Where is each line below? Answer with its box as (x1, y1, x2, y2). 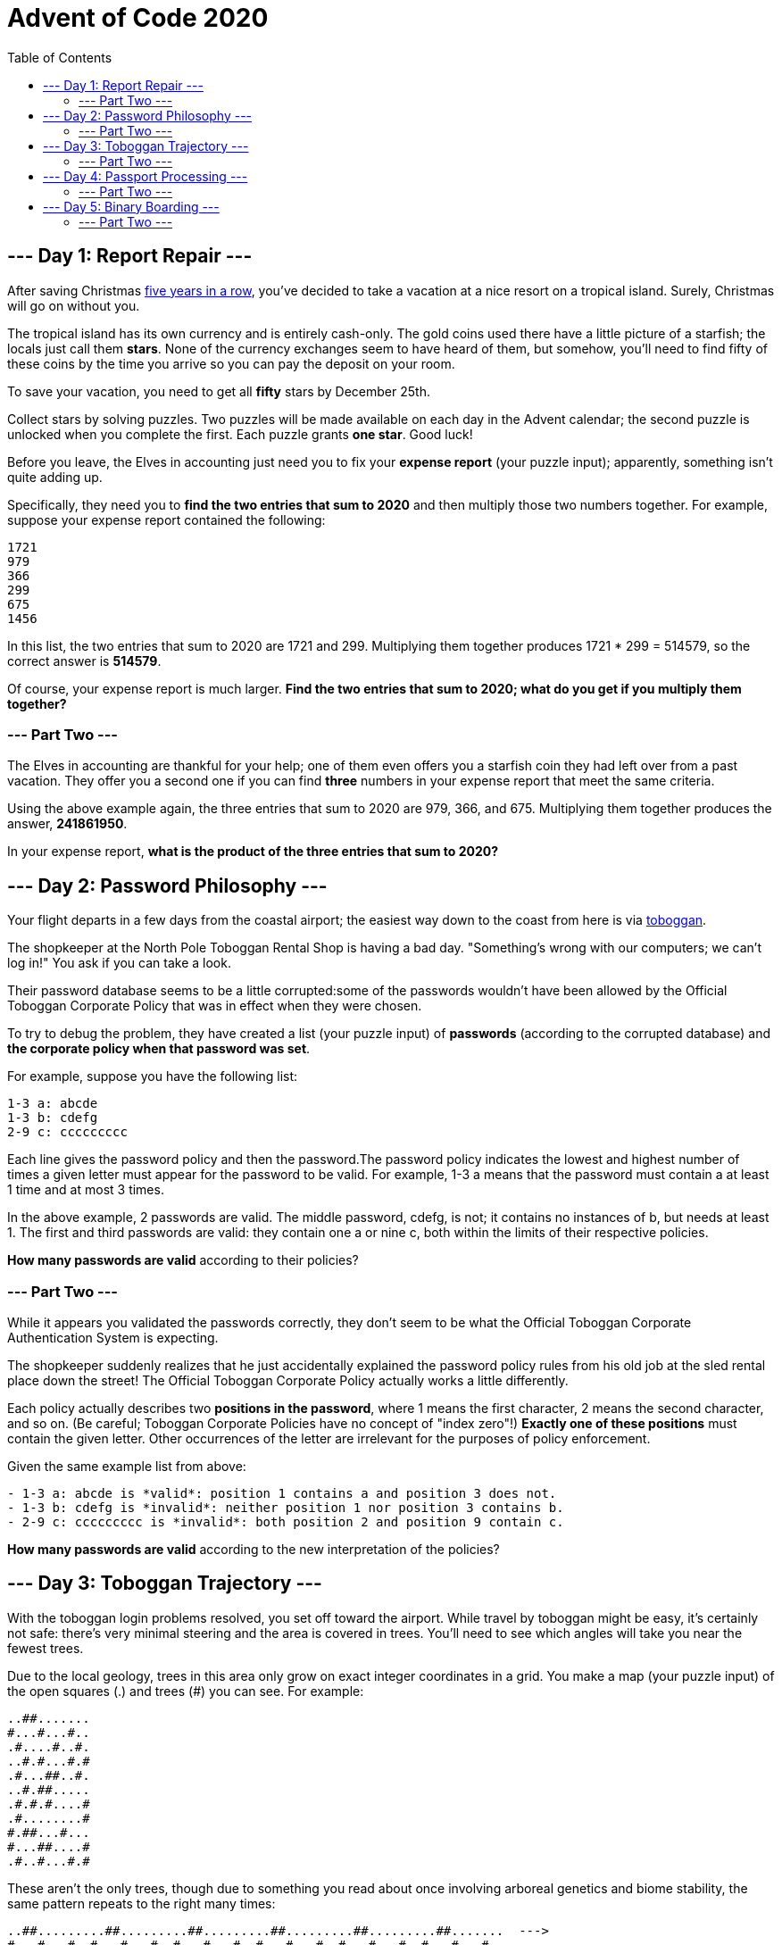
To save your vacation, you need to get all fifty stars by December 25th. (7, 383, 430, 399)
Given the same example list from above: (7, 1458, 246, 1474)
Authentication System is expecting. (7, 1329, 219, 1345)
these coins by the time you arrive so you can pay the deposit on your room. (7, 355, 455, 371)
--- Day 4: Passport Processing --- (43, 168, 248, 184)
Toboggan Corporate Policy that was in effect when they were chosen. (7, 998, 422, 1014)
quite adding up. (7, 469, 103, 485)
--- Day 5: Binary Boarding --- (43, 198, 220, 214)
